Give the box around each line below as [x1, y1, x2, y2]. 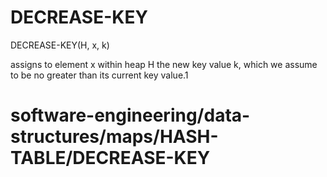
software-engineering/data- [10, 104, 251, 127]
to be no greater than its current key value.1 [10, 69, 189, 81]
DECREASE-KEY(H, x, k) [10, 39, 110, 51]
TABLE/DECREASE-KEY [10, 147, 211, 170]
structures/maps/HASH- [10, 126, 219, 148]
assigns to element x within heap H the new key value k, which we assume [10, 58, 318, 70]
